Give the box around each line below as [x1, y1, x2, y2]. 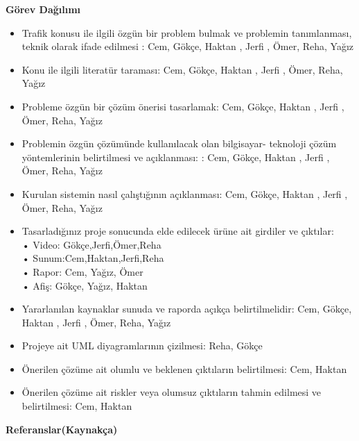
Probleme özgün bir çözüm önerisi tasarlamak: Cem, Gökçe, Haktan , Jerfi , [21, 99, 344, 113]
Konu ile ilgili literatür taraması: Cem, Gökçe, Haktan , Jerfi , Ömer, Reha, [21, 62, 343, 76]
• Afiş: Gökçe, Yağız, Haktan [21, 278, 148, 292]
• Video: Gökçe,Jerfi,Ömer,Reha [21, 237, 161, 251]
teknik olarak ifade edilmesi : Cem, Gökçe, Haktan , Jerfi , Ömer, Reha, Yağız [21, 39, 354, 53]
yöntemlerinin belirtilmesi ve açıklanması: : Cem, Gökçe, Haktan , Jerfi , [21, 149, 330, 164]
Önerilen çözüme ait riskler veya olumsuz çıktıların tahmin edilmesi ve [21, 385, 322, 399]
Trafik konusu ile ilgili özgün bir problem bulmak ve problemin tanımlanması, [21, 25, 352, 40]
